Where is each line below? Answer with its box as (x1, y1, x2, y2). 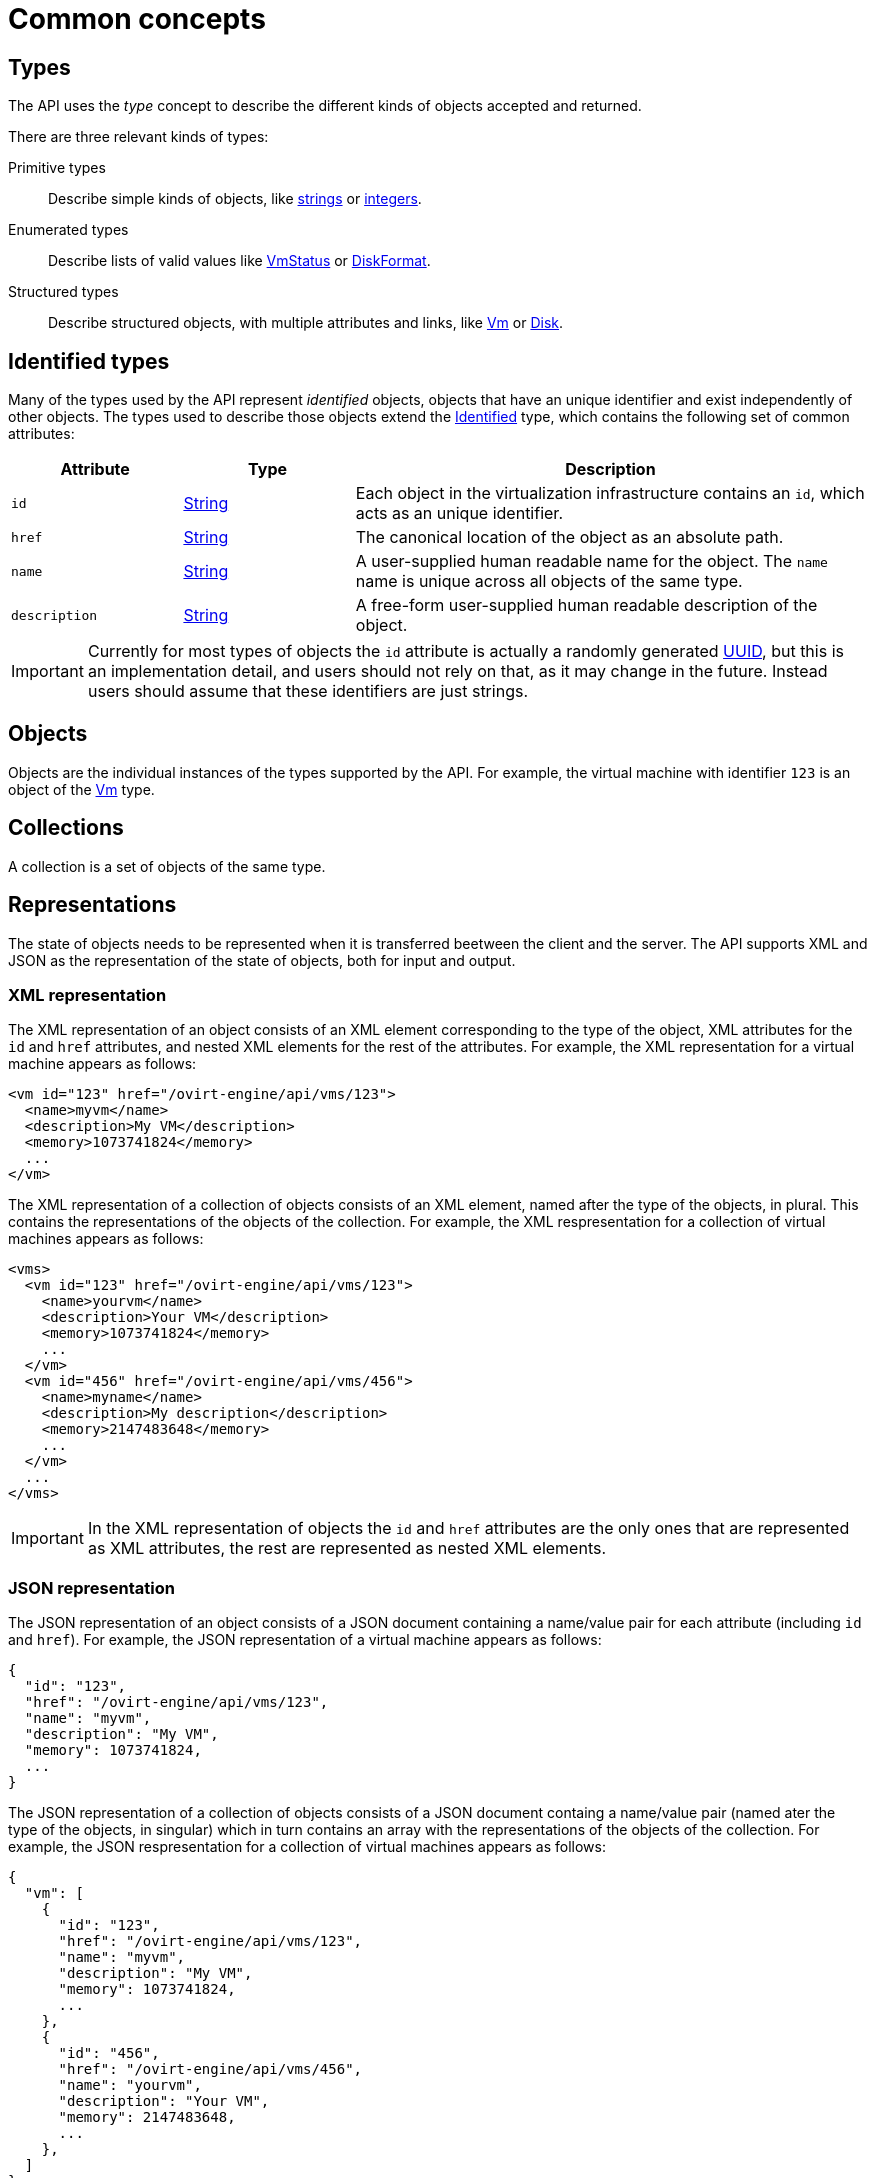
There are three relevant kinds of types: (8, 128, 269, 146)
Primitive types (8, 159, 106, 177)
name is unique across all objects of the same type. (355, 571, 743, 592)
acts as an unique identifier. (355, 503, 563, 524)
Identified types (8, 348, 170, 374)
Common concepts (8, 2, 266, 36)
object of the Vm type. (8, 780, 155, 798)
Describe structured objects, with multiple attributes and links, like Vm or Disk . (48, 314, 564, 332)
